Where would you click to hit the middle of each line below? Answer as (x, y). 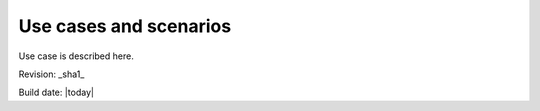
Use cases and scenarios (125, 26)
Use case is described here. (76, 56)
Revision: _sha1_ (51, 74)
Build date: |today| (56, 92)
